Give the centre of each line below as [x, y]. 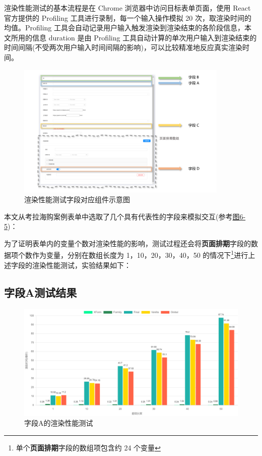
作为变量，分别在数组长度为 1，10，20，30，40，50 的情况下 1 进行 [140, 254]
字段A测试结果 [41, 292]
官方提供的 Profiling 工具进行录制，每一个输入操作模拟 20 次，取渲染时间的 [128, 17]
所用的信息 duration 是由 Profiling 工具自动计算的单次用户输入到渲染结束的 [134, 37]
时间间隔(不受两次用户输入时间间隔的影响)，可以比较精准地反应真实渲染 [123, 47]
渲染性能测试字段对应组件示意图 [77, 199]
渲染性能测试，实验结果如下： [81, 265]
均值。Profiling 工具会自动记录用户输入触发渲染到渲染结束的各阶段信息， [124, 28]
